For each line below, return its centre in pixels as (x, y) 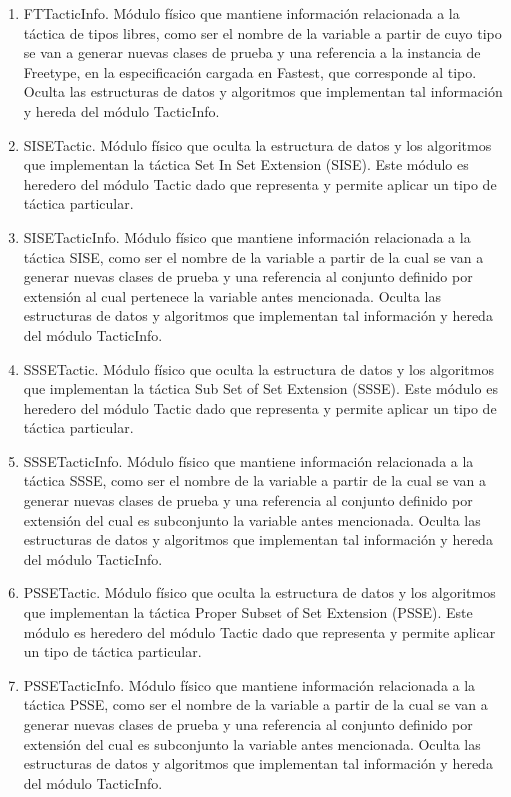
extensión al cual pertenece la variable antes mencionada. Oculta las (232, 295)
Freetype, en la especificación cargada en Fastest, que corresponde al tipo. (250, 71)
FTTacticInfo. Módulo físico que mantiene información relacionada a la (241, 13)
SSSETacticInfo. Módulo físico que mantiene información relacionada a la (248, 460)
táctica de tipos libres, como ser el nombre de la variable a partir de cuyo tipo (262, 32)
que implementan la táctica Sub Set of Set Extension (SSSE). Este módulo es (260, 388)
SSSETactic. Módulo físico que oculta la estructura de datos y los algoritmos (258, 368)
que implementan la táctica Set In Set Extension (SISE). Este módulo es (246, 164)
